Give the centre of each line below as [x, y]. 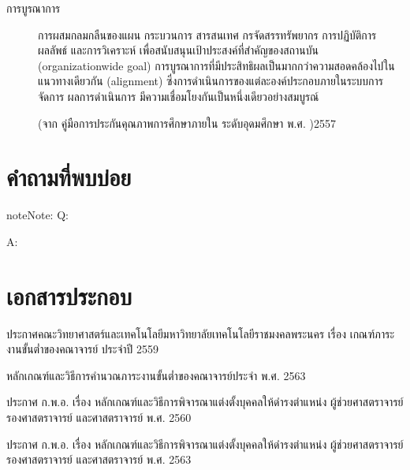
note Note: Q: [37, 215]
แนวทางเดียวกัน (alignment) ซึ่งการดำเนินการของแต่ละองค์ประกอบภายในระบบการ [211, 81]
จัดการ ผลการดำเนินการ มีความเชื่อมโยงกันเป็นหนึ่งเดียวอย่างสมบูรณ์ [179, 96]
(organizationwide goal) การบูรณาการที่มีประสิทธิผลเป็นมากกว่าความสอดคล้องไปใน [216, 65]
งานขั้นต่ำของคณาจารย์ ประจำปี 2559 [82, 349]
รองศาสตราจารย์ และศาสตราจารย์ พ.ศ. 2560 [99, 417]
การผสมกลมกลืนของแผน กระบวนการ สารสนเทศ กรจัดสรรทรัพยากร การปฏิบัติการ [207, 34]
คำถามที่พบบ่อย [69, 177]
